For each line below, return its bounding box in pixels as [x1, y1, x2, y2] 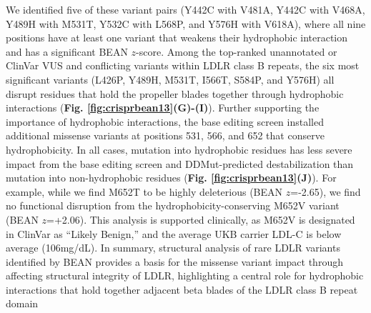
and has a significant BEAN [6, 44, 128, 59]
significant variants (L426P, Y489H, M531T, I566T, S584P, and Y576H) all [6, 71, 335, 86]
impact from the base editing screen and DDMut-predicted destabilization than [6, 156, 354, 171]
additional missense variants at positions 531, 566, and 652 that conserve [6, 128, 325, 143]
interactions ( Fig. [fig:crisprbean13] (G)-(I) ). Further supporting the [6, 100, 320, 115]
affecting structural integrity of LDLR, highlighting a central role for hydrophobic [6, 268, 364, 283]
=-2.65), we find [290, 184, 361, 199]
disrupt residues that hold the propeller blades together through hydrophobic [6, 86, 344, 101]
